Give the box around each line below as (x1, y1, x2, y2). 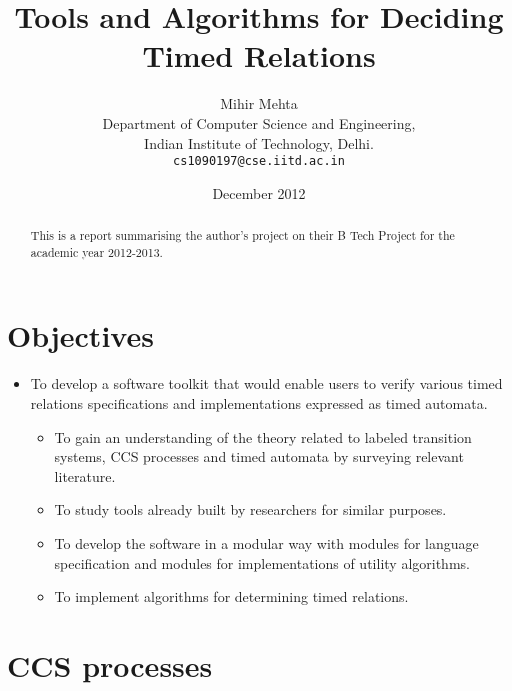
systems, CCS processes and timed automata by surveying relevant (54, 446, 464, 467)
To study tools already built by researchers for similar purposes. (54, 499, 447, 520)
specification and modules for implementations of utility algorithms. (54, 552, 470, 573)
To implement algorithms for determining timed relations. (54, 586, 409, 607)
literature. (54, 465, 116, 486)
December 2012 (212, 182, 306, 203)
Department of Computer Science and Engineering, (102, 112, 416, 133)
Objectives (7, 315, 154, 356)
